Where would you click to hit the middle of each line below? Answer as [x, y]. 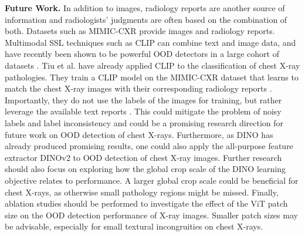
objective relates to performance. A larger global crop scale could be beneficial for [152, 180]
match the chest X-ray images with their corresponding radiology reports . [138, 88]
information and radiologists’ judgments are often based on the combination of [146, 19]
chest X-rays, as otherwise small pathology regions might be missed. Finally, [142, 192]
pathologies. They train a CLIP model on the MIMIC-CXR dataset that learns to [152, 77]
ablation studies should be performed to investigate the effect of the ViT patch [146, 203]
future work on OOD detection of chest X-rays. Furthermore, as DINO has [139, 134]
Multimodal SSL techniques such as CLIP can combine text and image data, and [150, 42]
